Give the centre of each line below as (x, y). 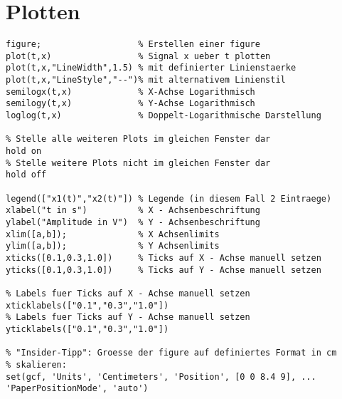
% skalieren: (36, 364)
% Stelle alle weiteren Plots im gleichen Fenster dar (138, 139)
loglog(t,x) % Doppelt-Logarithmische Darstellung (164, 116)
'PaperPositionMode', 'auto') (77, 389)
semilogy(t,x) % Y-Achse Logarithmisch (130, 104)
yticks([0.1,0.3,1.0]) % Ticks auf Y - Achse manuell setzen (164, 270)
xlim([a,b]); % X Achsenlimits (113, 234)
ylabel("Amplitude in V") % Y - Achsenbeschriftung (133, 222)
